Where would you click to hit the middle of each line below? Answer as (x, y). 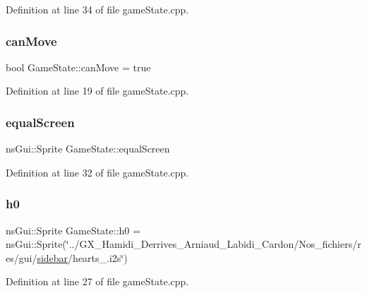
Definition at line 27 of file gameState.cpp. (97, 281)
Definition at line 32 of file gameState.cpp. (97, 172)
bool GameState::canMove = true (78, 67)
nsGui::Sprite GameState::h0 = (73, 230)
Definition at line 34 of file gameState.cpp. (97, 9)
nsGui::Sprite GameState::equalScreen (88, 149)
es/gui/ (22, 257)
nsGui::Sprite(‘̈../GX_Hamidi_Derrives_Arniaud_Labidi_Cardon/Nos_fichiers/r (183, 244)
